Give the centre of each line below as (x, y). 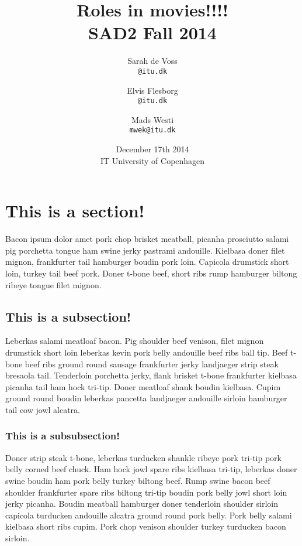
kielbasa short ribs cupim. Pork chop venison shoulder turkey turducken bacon (146, 526)
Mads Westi (152, 119)
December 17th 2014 (152, 149)
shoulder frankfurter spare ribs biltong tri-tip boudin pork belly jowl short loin (146, 492)
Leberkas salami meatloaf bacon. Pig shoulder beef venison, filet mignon (135, 341)
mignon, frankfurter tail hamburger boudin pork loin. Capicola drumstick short (147, 262)
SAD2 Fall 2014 (152, 33)
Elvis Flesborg (152, 90)
